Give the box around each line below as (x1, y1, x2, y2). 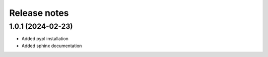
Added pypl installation (21, 36, 69, 42)
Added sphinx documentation (21, 43, 82, 49)
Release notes (9, 7, 69, 18)
